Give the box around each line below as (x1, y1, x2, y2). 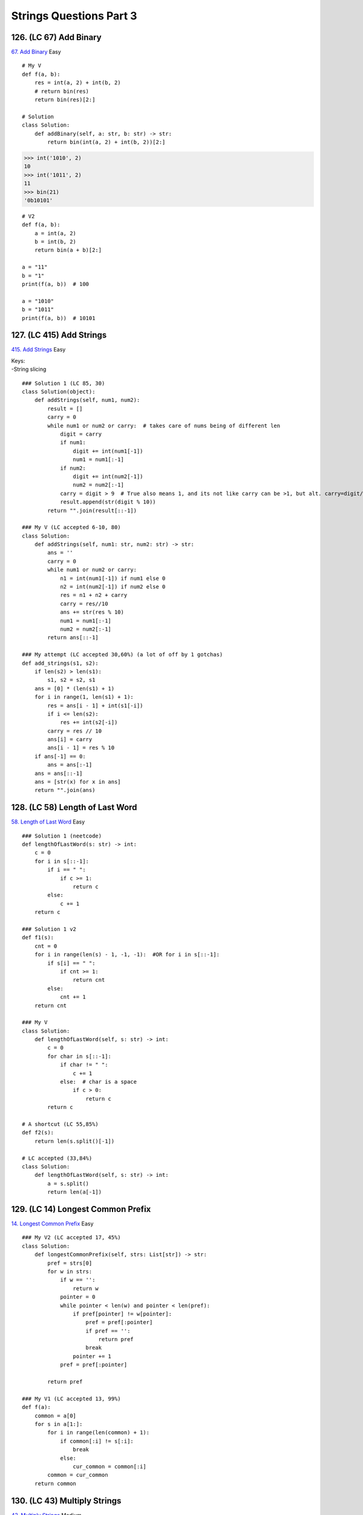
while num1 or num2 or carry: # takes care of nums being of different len (47, 422, 281, 429)
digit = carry (60, 431, 102, 438)
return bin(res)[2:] (34, 96, 96, 103)
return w (73, 1285, 99, 1292)
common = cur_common (47, 1471, 108, 1479)
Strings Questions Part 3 (11, 9, 137, 22)
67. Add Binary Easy (11, 48, 62, 56)
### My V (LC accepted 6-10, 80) (22, 524, 121, 531)
